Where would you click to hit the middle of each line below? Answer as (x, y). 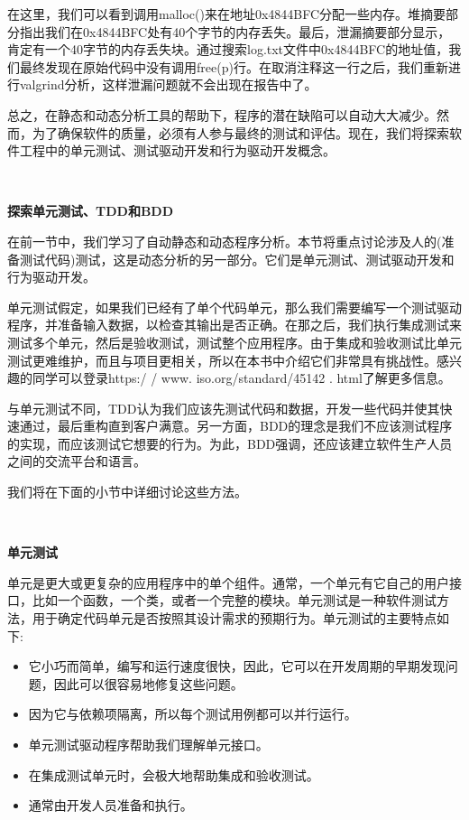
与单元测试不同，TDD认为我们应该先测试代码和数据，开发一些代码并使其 (224, 408)
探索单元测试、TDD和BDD (91, 211)
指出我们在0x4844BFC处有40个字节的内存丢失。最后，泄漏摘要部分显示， (235, 31)
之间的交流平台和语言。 (77, 461)
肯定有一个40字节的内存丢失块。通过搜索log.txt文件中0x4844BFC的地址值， (228, 49)
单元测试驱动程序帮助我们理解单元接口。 (148, 744)
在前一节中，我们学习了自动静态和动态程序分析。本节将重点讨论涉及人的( (225, 241)
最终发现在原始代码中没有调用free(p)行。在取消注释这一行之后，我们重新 (234, 66)
